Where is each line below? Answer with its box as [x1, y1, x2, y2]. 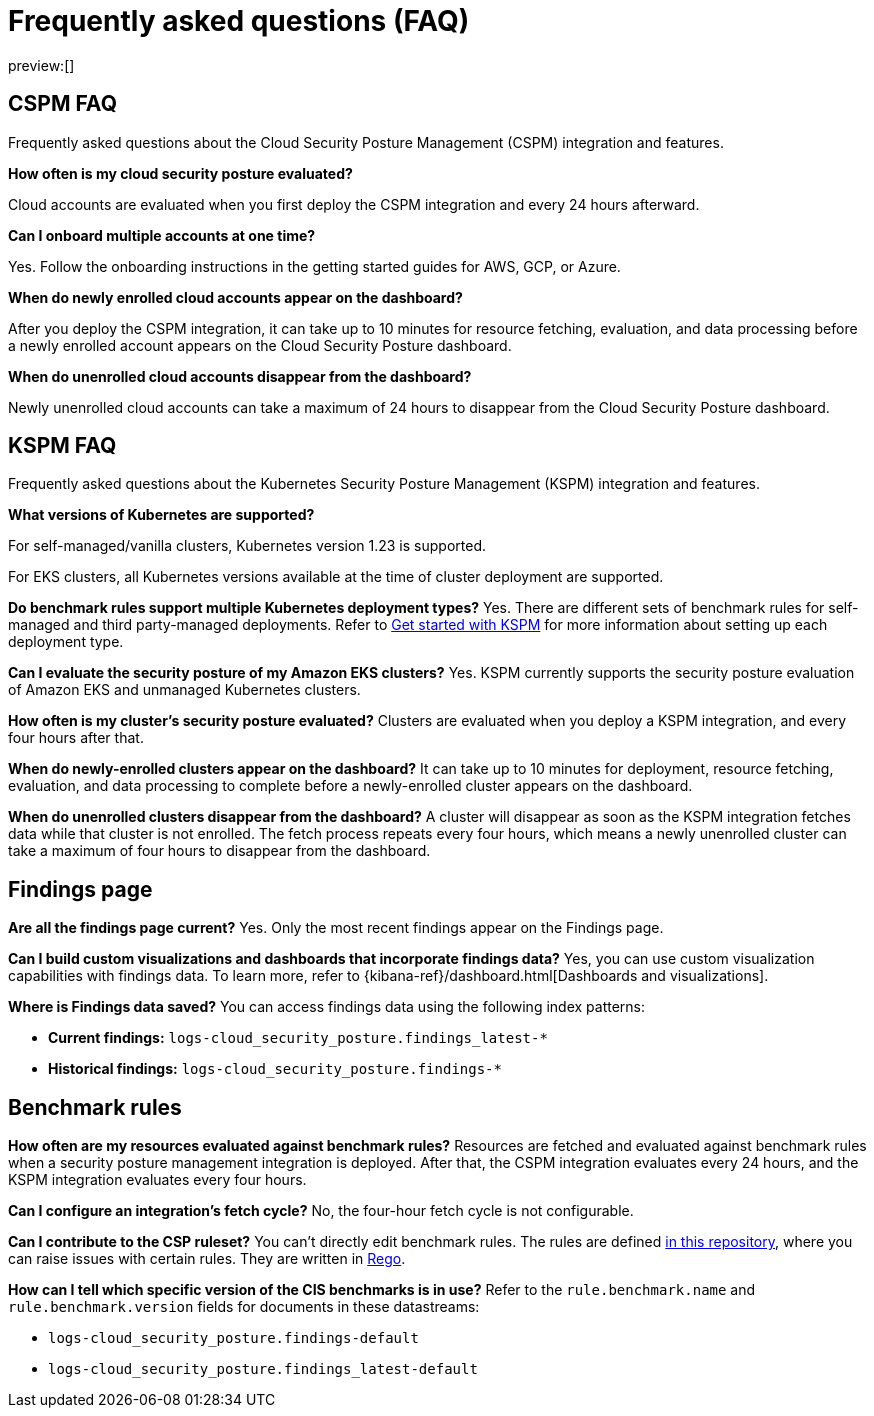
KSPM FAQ [8, 433, 117, 459]
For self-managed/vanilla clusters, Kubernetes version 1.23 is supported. [8, 537, 486, 555]
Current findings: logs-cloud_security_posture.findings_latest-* [48, 1029, 548, 1047]
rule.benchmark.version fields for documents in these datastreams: [8, 1298, 480, 1316]
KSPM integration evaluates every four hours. [8, 1171, 307, 1189]
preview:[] [8, 56, 75, 74]
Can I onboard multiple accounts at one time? [8, 226, 316, 244]
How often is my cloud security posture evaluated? [8, 164, 353, 182]
